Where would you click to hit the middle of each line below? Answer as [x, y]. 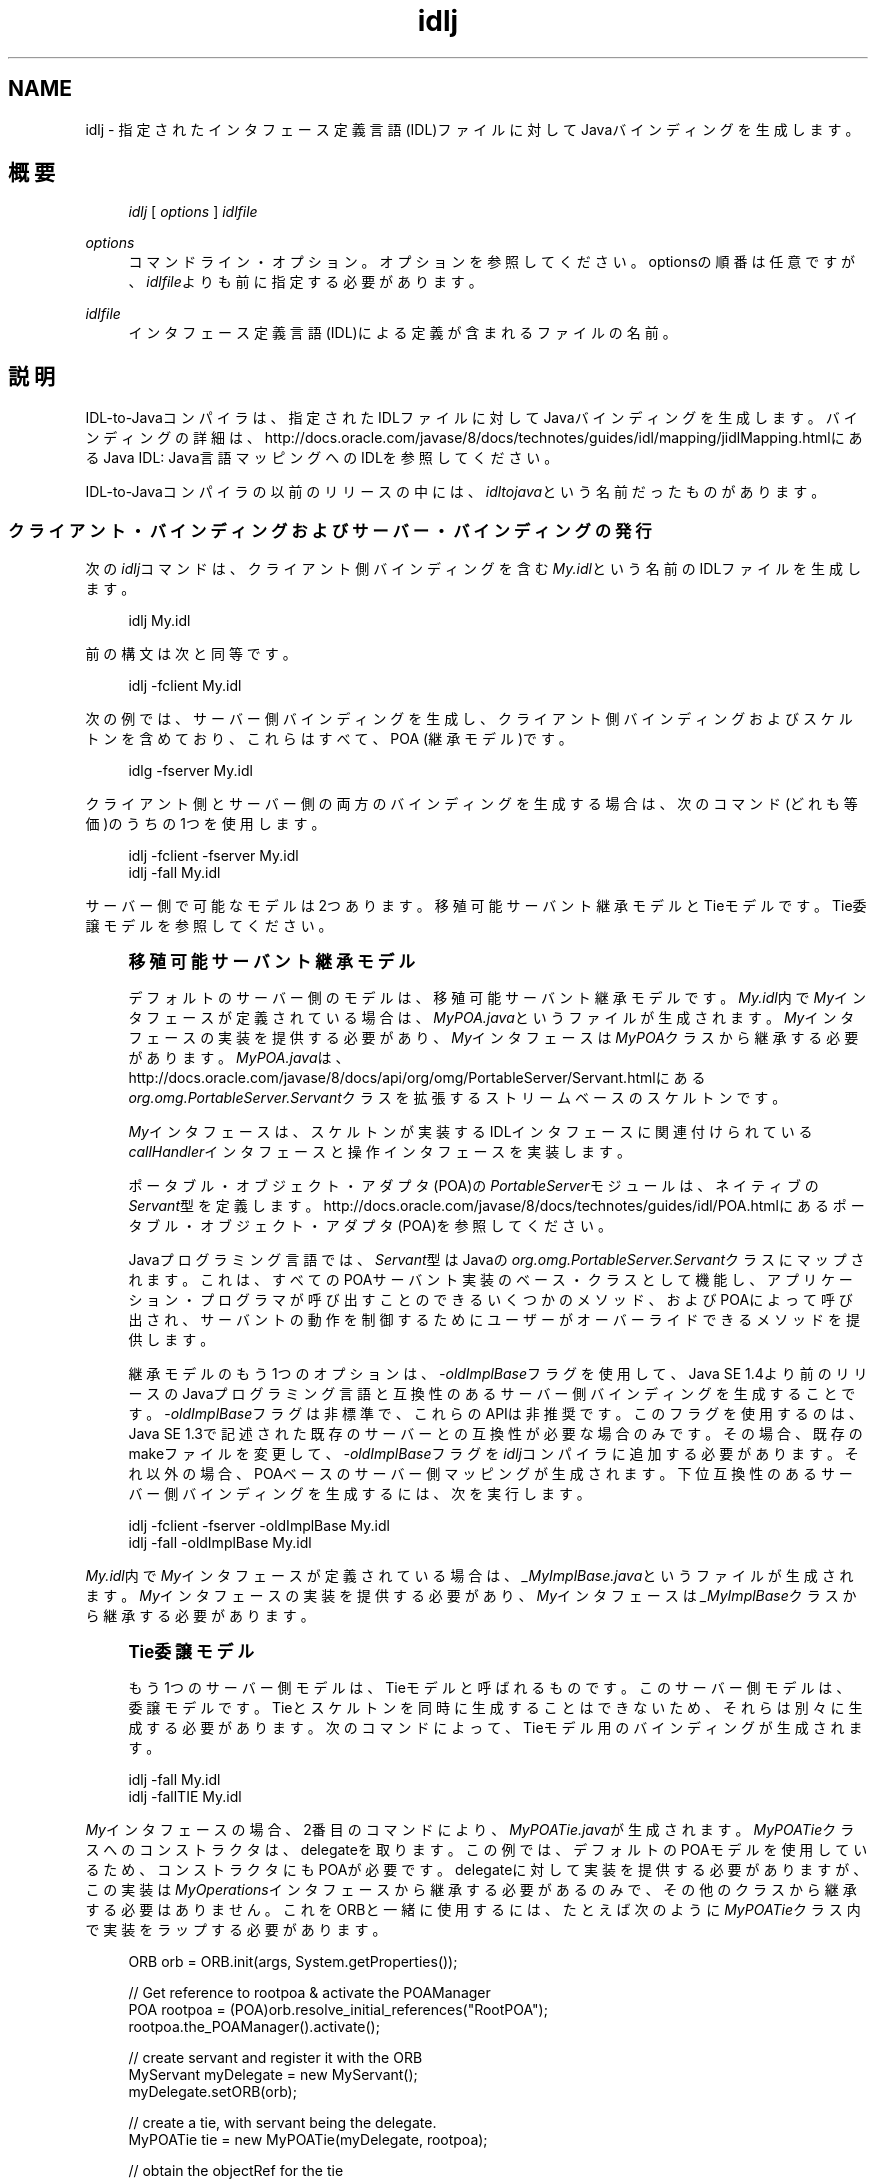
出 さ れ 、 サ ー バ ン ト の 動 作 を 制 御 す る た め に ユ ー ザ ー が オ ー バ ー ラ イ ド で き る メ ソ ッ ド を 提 [494, 1320]
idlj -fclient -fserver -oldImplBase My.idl [259, 1526]
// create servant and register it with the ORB [275, 2058]
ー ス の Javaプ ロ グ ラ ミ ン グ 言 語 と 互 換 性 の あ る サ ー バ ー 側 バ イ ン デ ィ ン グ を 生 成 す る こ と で [492, 1394]
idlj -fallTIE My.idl [185, 1797]
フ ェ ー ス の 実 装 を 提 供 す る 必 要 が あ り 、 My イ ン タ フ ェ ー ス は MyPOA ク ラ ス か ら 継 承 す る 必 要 [493, 1038]
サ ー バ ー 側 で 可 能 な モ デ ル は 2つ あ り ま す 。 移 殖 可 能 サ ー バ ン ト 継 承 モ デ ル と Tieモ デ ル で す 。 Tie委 [476, 906]
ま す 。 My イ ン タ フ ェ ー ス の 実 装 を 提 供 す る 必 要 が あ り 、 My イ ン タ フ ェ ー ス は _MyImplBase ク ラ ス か [471, 1596]
